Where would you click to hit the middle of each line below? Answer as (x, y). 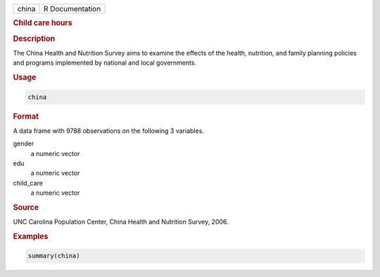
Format (26, 116)
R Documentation (72, 9)
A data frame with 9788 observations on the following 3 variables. (108, 131)
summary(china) (54, 256)
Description (34, 39)
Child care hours (43, 23)
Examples (31, 236)
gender (24, 143)
